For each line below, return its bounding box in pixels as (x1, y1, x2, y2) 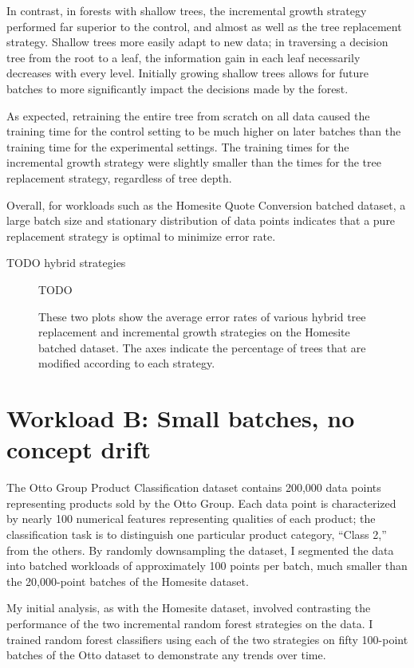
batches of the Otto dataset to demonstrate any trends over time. (6, 646, 326, 663)
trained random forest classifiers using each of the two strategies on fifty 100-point (6, 631, 408, 647)
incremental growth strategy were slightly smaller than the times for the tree (6, 154, 381, 171)
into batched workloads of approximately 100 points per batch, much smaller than (6, 557, 408, 574)
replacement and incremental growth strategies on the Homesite (38, 324, 350, 340)
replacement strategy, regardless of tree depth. (6, 169, 232, 186)
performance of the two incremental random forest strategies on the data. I (6, 615, 373, 631)
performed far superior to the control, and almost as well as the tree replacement (6, 18, 402, 34)
